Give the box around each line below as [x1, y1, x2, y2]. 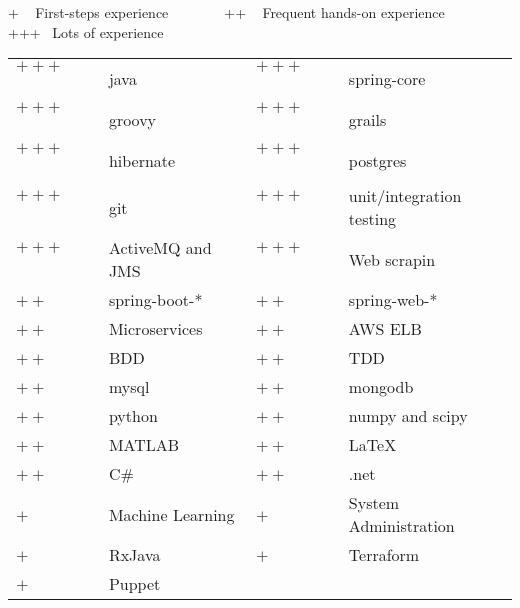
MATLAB [108, 433, 180, 457]
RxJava [108, 543, 161, 567]
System [348, 491, 400, 515]
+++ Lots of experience [8, 21, 164, 42]
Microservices [108, 317, 203, 341]
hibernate [108, 149, 176, 173]
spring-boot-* [108, 288, 203, 312]
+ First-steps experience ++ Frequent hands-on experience [8, 2, 445, 22]
